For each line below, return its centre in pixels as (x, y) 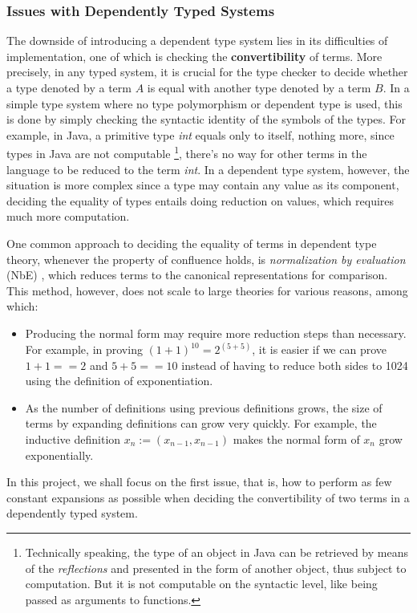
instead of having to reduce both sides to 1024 (295, 365)
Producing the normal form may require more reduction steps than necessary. (216, 333)
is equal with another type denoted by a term (259, 87)
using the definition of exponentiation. (119, 381)
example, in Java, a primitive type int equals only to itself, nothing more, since (200, 134)
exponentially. (59, 455)
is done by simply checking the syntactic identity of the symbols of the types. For (206, 119)
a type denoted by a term (69, 87)
